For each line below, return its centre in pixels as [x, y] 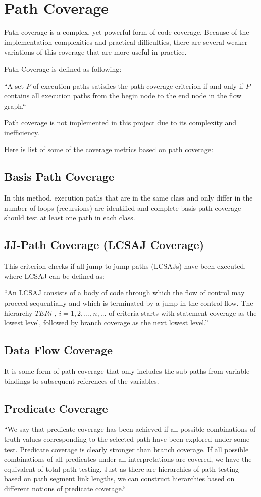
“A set [14, 86]
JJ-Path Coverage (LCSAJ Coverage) [104, 245]
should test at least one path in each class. [70, 217]
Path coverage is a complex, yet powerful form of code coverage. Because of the [127, 32]
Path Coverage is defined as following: [63, 68]
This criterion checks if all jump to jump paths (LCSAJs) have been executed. [125, 266]
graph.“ [15, 105]
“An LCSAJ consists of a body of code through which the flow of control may [124, 293]
